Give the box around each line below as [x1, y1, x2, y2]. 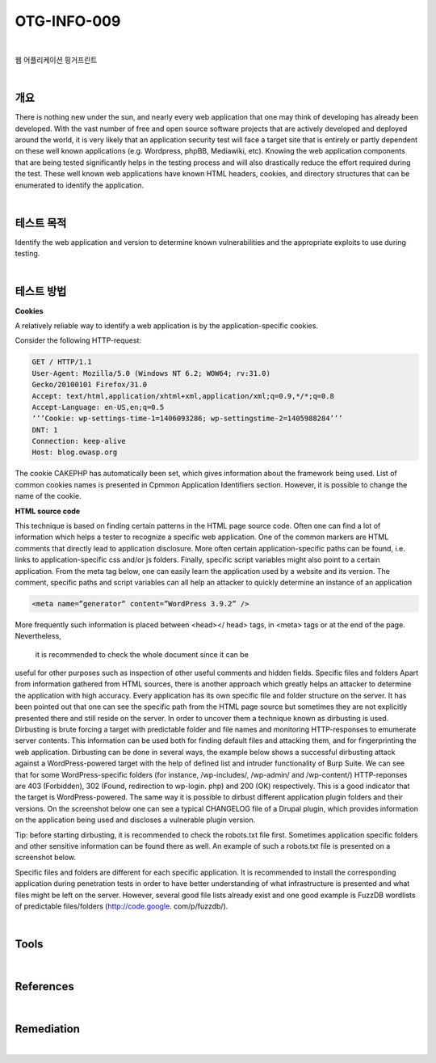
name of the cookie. [15, 491, 82, 501]
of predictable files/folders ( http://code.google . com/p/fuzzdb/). [15, 901, 228, 911]
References [15, 980, 74, 993]
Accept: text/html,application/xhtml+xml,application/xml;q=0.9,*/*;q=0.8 [31, 391, 335, 400]
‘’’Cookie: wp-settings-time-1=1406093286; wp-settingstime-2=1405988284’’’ [31, 414, 343, 424]
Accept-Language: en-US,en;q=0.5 [31, 403, 165, 411]
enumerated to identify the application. [15, 180, 145, 190]
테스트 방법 [15, 285, 67, 298]
